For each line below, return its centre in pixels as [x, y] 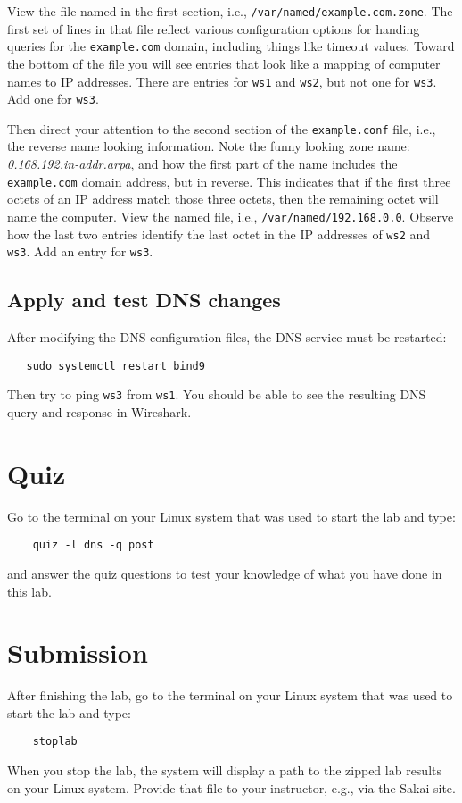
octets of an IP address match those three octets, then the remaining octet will [223, 199]
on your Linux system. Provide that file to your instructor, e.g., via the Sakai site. [231, 787]
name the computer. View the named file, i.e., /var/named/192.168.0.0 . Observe [231, 216]
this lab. [29, 591]
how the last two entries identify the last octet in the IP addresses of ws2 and [219, 234]
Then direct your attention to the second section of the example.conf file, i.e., [222, 128]
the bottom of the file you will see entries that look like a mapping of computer [224, 63]
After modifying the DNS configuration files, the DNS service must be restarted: [227, 337]
